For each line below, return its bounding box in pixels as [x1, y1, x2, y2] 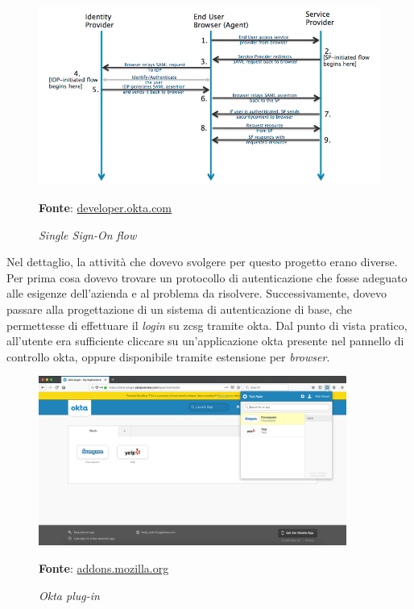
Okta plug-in [39, 586, 100, 603]
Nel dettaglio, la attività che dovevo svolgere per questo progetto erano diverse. [6, 253, 398, 270]
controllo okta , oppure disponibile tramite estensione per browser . [6, 348, 330, 365]
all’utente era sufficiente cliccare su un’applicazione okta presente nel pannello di [6, 332, 404, 349]
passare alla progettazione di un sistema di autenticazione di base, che [6, 300, 352, 317]
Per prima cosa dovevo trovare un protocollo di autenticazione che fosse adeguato [6, 269, 408, 286]
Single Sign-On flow [39, 226, 137, 243]
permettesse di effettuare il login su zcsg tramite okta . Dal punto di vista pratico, [6, 316, 408, 333]
